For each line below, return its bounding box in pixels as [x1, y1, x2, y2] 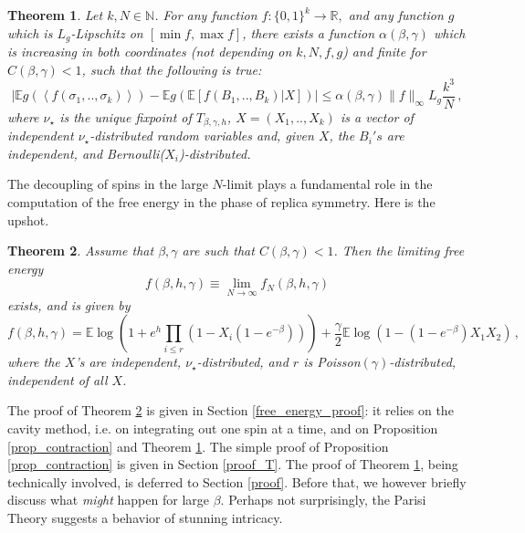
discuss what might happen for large [7, 490, 209, 509]
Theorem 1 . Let [7, 5, 103, 24]
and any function [348, 5, 444, 24]
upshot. [7, 210, 49, 229]
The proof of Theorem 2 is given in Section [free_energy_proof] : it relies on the [7, 401, 454, 420]
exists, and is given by [7, 295, 131, 314]
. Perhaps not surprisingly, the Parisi [220, 490, 426, 509]
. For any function [154, 5, 257, 24]
